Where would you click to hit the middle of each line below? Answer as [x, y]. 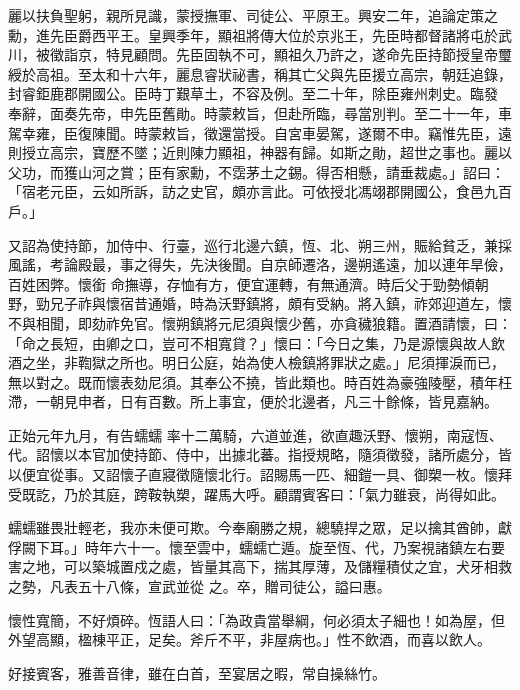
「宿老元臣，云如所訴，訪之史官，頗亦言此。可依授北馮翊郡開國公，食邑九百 [260, 191]
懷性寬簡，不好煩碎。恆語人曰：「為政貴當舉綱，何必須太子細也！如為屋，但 [256, 619]
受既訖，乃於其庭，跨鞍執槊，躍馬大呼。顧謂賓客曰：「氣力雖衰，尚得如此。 [256, 493]
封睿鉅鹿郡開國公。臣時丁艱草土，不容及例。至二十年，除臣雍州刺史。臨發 [253, 93]
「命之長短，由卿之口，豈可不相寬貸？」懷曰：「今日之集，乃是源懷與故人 [249, 342]
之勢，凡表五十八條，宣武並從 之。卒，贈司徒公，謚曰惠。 [199, 586]
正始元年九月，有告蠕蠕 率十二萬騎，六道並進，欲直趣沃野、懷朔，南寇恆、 [255, 434]
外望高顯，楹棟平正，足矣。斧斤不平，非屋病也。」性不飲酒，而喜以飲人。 [249, 639]
